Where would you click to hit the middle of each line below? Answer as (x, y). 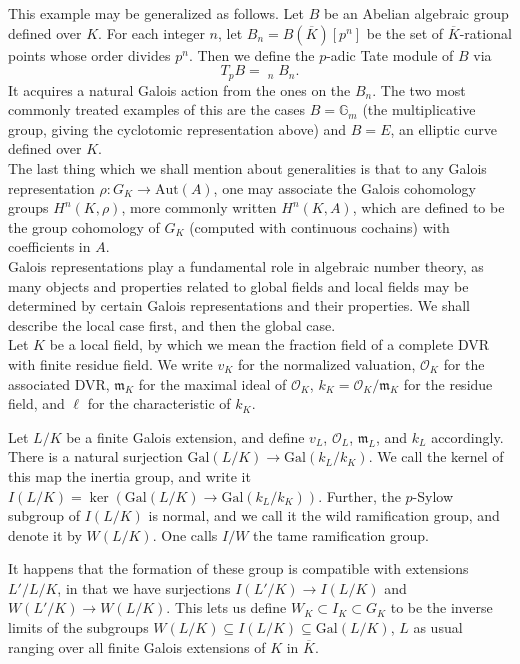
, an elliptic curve (444, 128)
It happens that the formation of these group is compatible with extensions (238, 568)
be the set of (405, 32)
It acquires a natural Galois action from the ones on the (179, 89)
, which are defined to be (428, 207)
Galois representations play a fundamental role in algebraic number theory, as (246, 265)
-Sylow (433, 495)
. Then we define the (251, 54)
